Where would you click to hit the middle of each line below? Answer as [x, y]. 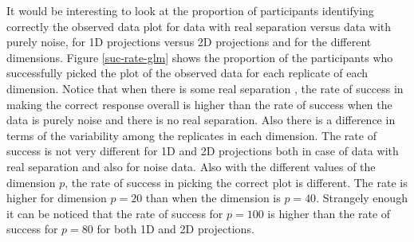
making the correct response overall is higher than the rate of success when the [199, 104]
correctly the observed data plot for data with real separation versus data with [199, 26]
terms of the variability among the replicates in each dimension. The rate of [191, 135]
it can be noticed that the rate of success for [115, 213]
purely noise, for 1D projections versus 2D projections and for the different [189, 42]
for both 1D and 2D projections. [175, 229]
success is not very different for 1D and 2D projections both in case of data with [203, 151]
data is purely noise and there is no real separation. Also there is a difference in [201, 120]
